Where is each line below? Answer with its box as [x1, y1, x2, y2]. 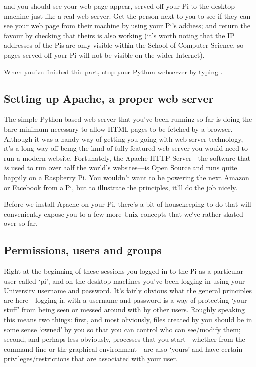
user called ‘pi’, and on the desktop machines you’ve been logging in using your [4, 275, 245, 286]
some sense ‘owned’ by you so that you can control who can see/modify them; [4, 324, 241, 334]
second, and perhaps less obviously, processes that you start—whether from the [4, 334, 245, 344]
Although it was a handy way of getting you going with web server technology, [4, 133, 243, 144]
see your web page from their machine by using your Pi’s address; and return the [4, 20, 250, 31]
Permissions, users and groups [4, 242, 162, 258]
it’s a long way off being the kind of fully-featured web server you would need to [4, 143, 248, 153]
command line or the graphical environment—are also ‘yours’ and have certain [4, 343, 243, 354]
